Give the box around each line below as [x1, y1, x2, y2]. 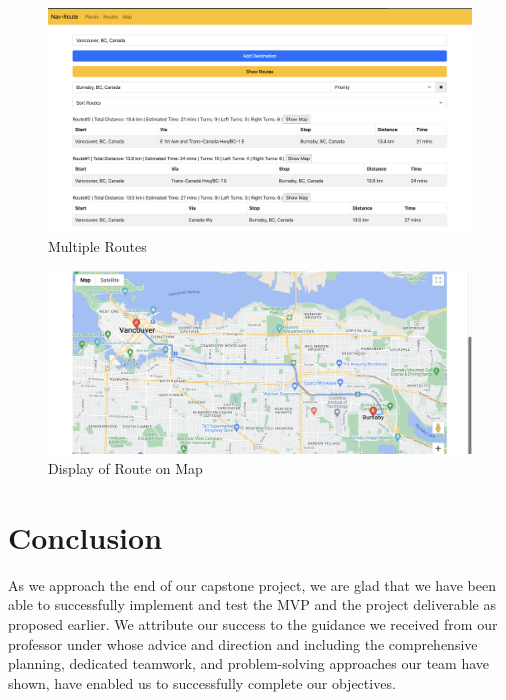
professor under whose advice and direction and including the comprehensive [8, 633, 478, 654]
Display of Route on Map [48, 458, 203, 479]
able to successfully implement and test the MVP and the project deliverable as [8, 594, 496, 615]
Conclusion [8, 516, 163, 557]
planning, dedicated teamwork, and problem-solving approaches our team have [8, 653, 489, 674]
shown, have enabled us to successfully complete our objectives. [8, 672, 396, 693]
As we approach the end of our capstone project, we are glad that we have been [8, 574, 496, 595]
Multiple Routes [48, 235, 147, 256]
